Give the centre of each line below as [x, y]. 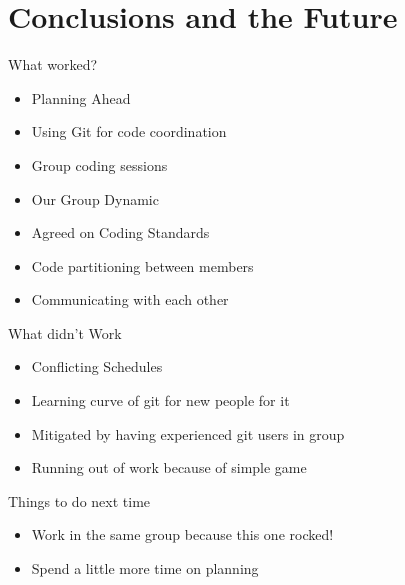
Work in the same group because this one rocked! [182, 534]
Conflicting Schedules [97, 366]
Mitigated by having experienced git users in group [188, 433]
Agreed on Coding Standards [120, 232]
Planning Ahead [81, 97]
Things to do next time [79, 500]
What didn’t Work [65, 332]
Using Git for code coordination [129, 131]
